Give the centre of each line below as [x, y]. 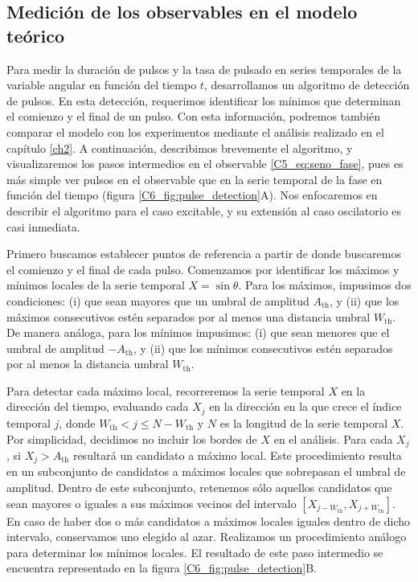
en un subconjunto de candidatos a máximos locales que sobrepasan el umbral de [206, 471]
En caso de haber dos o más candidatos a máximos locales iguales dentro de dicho [209, 521]
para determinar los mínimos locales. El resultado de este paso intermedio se [195, 552]
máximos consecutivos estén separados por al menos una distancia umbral [189, 316]
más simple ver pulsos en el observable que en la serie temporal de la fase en [195, 179]
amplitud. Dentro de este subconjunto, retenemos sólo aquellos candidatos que [199, 488]
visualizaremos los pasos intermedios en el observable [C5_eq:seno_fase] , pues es [205, 164]
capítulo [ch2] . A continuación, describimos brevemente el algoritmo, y [180, 148]
